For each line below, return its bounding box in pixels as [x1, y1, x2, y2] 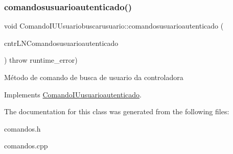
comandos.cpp [4, 140, 48, 151]
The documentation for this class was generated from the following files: [4, 106, 229, 117]
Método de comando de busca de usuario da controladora [4, 72, 183, 82]
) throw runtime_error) [4, 55, 78, 65]
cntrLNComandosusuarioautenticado [4, 37, 119, 48]
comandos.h [4, 123, 41, 134]
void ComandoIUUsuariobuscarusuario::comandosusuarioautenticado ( [4, 20, 224, 31]
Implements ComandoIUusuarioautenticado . [4, 89, 142, 99]
